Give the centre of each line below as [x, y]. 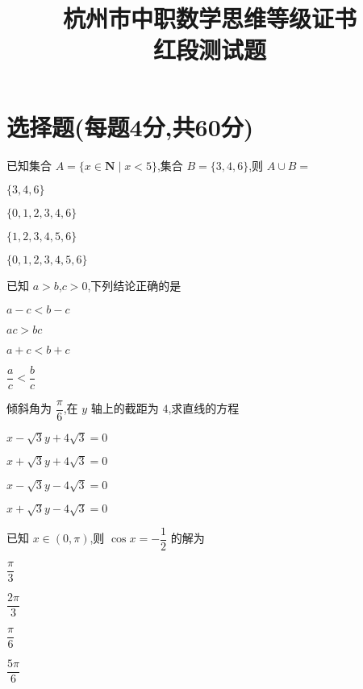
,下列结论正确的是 [134, 286]
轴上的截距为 [125, 408]
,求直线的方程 [204, 408]
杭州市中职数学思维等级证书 [209, 18]
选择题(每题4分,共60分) [130, 126]
